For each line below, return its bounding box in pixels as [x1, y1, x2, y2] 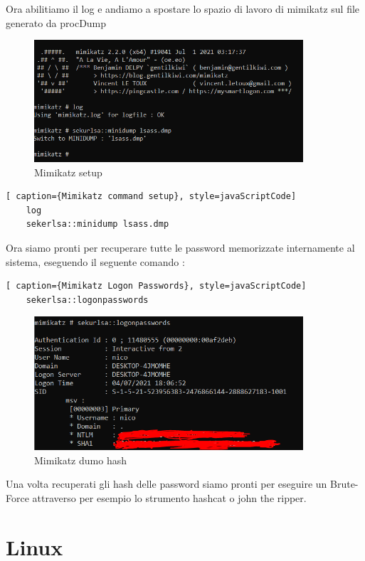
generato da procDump [6, 15, 107, 30]
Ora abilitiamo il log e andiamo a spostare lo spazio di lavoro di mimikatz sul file [6, 1, 360, 16]
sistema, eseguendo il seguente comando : [6, 254, 185, 269]
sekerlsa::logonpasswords [26, 294, 149, 305]
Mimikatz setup [34, 164, 102, 179]
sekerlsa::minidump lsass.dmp [26, 219, 169, 230]
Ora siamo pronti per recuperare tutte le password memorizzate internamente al [6, 240, 355, 255]
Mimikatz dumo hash [34, 452, 127, 467]
